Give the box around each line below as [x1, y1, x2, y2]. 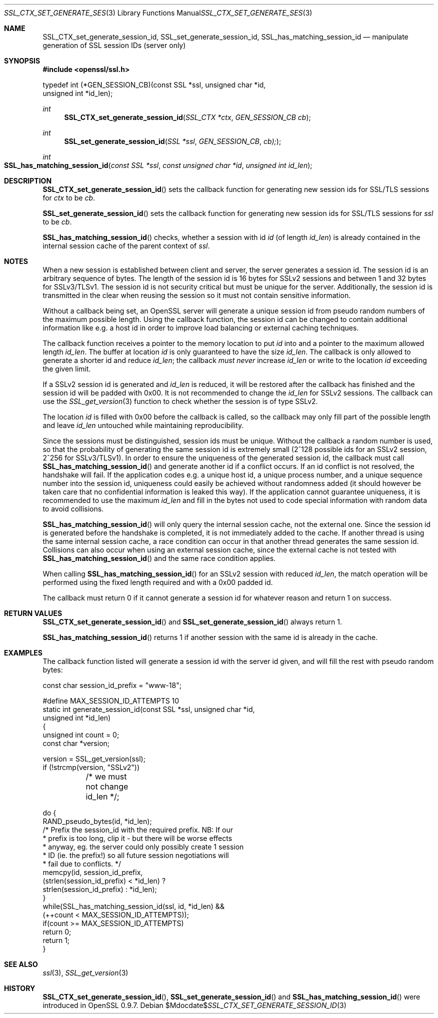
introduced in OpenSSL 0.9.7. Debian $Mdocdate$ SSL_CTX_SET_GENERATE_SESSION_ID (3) [42, 1001, 346, 1009]
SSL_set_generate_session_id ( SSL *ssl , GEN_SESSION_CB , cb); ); [64, 137, 281, 145]
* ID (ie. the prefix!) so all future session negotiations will [42, 851, 229, 859]
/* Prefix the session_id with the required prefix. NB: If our [42, 825, 233, 834]
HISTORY [4, 984, 35, 992]
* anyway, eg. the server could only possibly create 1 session [42, 842, 244, 851]
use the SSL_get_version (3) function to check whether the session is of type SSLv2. [42, 397, 318, 405]
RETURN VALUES [4, 609, 62, 617]
